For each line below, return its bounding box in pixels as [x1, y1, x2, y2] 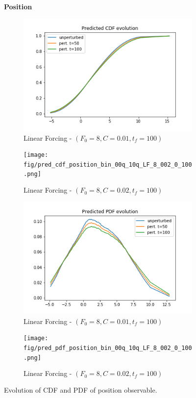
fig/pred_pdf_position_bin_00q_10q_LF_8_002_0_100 [24, 344, 192, 351]
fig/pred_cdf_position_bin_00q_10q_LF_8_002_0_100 [24, 161, 192, 168]
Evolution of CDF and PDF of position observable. [4, 384, 157, 395]
